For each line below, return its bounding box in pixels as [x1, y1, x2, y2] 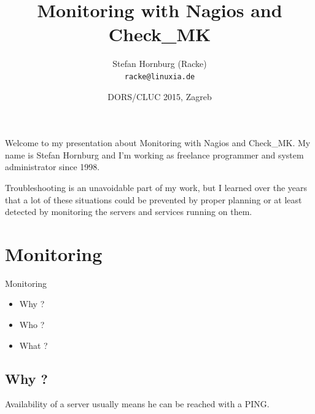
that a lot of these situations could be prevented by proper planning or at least [5, 193, 302, 206]
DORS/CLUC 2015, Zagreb [107, 90, 212, 103]
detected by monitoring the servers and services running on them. [5, 205, 252, 218]
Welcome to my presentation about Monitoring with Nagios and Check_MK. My [5, 136, 311, 149]
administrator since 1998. [5, 160, 100, 173]
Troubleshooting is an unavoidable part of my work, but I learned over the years [5, 181, 308, 193]
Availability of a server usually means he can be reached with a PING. [5, 397, 270, 410]
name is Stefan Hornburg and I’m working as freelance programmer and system [5, 148, 304, 161]
